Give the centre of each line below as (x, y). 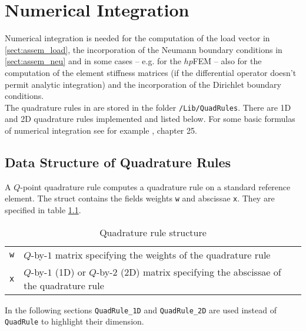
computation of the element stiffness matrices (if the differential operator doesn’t (151, 72)
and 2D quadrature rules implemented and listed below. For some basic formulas (150, 119)
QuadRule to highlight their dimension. (74, 321)
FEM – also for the (227, 61)
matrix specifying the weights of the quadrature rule (163, 254)
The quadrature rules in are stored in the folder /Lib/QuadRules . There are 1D (148, 107)
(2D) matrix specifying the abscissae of (201, 272)
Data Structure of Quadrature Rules (118, 162)
